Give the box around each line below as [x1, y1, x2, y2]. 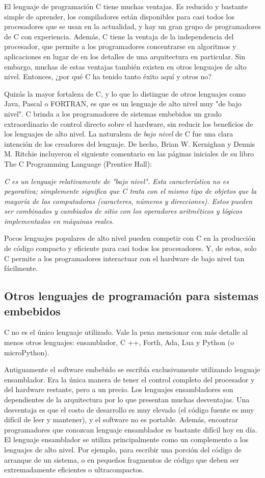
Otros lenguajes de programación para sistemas [4, 288, 259, 304]
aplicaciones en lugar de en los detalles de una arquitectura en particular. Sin [4, 51, 245, 61]
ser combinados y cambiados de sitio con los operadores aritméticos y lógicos [4, 206, 242, 216]
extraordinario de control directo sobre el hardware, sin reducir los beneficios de [4, 118, 253, 129]
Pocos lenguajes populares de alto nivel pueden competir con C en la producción [4, 233, 256, 243]
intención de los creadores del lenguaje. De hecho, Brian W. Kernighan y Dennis [4, 138, 255, 149]
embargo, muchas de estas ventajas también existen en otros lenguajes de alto [4, 61, 247, 72]
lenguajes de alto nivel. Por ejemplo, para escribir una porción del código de [4, 444, 242, 454]
